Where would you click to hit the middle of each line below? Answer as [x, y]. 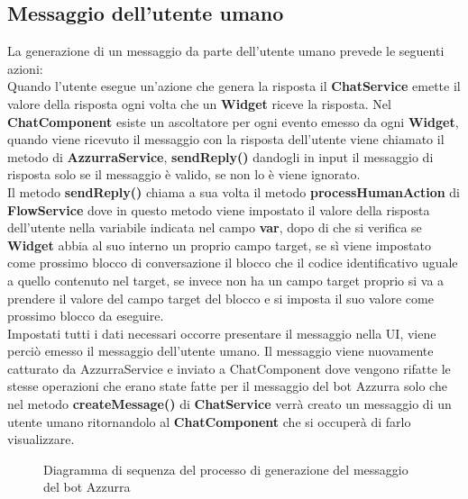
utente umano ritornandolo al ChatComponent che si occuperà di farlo [209, 421]
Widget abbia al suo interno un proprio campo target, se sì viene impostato [219, 245]
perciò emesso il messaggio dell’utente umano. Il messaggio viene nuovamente [220, 351]
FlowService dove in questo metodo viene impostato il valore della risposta [219, 209]
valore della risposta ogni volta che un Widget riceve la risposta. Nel [199, 103]
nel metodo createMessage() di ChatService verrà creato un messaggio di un [229, 404]
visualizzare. [41, 439]
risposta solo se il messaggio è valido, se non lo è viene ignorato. [184, 174]
